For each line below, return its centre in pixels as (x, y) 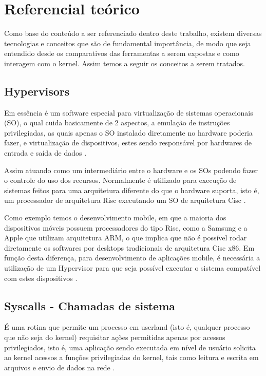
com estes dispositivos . (41, 278)
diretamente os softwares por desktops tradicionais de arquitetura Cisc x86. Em (129, 247)
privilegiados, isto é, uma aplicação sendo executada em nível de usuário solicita (130, 347)
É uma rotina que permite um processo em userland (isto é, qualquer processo (127, 327)
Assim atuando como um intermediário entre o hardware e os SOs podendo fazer (131, 170)
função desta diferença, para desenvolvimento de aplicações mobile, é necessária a (132, 258)
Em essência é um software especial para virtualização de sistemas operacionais (129, 112)
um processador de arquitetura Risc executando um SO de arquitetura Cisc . (125, 200)
